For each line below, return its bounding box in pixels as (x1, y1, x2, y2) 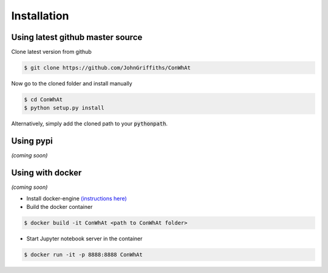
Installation (11, 9, 69, 22)
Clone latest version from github (11, 48, 92, 56)
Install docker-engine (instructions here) (26, 194, 127, 202)
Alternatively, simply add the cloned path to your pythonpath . (11, 120, 168, 127)
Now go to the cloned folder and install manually (11, 80, 133, 87)
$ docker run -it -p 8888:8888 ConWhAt (24, 251, 143, 258)
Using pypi (11, 136, 53, 146)
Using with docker (11, 168, 82, 178)
